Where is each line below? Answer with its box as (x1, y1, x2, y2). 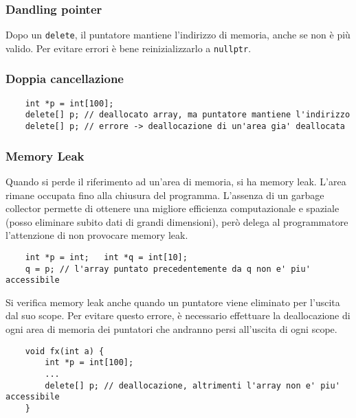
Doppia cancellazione (5, 70, 124, 87)
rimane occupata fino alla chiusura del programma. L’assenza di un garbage (5, 187, 324, 202)
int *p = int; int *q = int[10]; (25, 252, 188, 262)
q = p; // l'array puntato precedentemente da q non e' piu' (25, 264, 311, 274)
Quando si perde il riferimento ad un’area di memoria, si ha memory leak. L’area (5, 174, 346, 188)
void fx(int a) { (25, 346, 104, 356)
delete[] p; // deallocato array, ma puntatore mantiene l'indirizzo (25, 110, 351, 120)
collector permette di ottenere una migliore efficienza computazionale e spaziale (5, 201, 340, 216)
